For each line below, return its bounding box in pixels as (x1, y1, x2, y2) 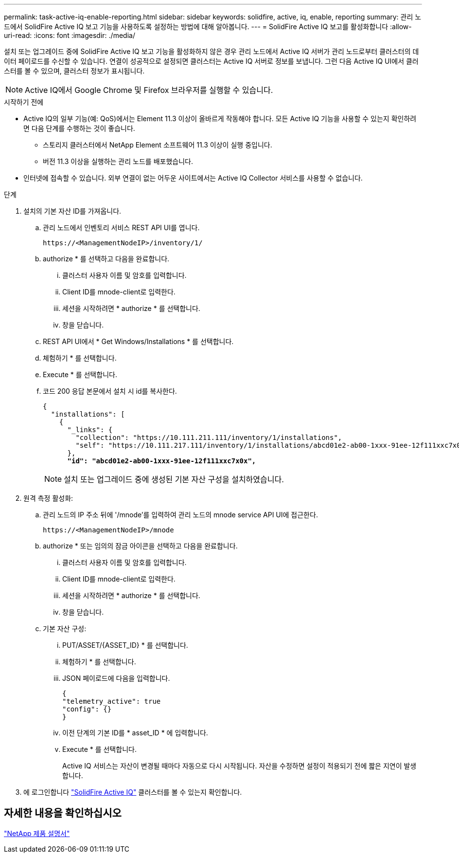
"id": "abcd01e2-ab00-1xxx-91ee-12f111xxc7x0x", (67, 457, 256, 465)
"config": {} (62, 705, 112, 713)
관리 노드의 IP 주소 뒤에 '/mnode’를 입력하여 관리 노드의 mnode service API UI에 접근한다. (43, 511, 318, 519)
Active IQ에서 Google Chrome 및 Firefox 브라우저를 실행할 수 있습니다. (25, 85, 273, 95)
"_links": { (67, 426, 113, 434)
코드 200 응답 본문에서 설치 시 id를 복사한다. (43, 387, 177, 395)
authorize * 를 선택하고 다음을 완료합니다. (43, 255, 170, 263)
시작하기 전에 (4, 98, 44, 106)
